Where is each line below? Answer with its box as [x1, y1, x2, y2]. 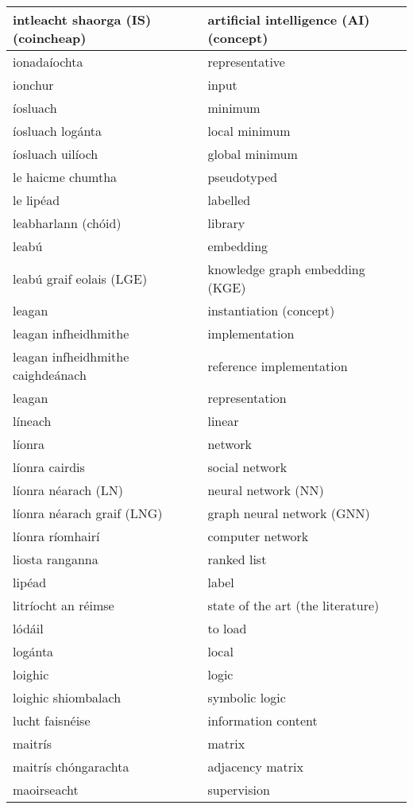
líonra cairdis [13, 458, 85, 476]
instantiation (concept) [207, 301, 335, 319]
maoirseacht [13, 780, 79, 799]
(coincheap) [13, 29, 87, 47]
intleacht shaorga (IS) [13, 10, 152, 29]
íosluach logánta [13, 122, 102, 140]
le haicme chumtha [13, 168, 118, 186]
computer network [207, 527, 309, 545]
